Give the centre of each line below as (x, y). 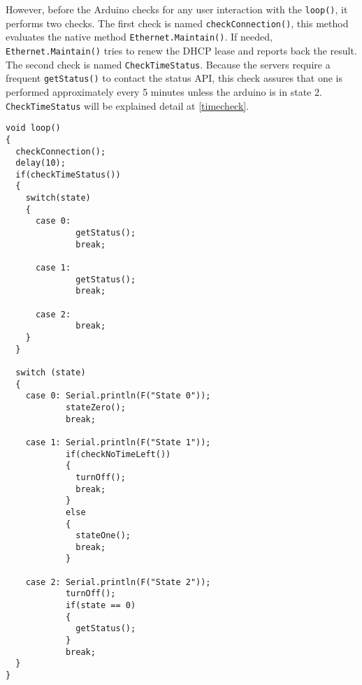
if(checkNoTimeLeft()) (118, 454)
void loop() (33, 128)
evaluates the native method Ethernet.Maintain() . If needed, (139, 37)
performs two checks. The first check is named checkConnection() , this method (177, 23)
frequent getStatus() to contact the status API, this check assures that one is (174, 78)
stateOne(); (103, 536)
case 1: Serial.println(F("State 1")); (118, 442)
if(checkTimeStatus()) (68, 174)
